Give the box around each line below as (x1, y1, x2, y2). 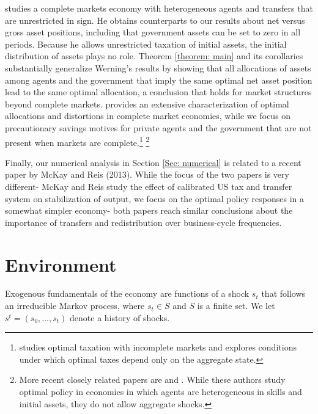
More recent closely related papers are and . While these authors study (19, 373, 286, 386)
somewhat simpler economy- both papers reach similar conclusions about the (5, 204, 293, 217)
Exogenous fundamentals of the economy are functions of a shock (5, 287, 250, 300)
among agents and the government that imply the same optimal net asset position (5, 73, 312, 86)
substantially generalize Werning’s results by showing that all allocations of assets (5, 61, 311, 74)
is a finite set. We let (197, 299, 275, 312)
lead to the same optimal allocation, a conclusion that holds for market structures (5, 85, 312, 98)
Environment (5, 252, 117, 277)
